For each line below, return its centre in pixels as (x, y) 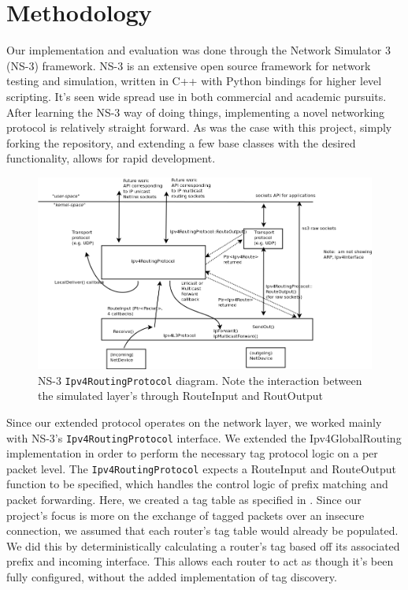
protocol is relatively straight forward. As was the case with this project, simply (199, 127)
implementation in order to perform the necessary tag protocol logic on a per (192, 453)
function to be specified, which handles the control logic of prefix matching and (197, 484)
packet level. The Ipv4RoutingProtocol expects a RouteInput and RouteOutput (202, 468)
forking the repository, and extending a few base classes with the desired (181, 142)
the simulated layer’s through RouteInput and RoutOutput (180, 396)
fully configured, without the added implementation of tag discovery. (172, 577)
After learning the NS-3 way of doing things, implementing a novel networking (196, 112)
